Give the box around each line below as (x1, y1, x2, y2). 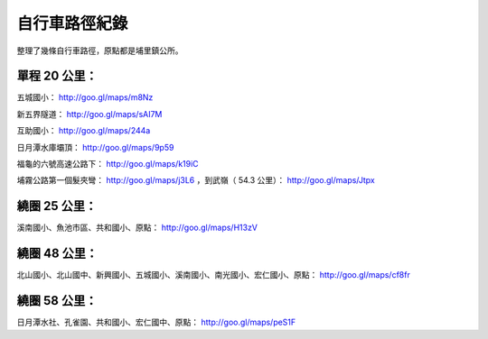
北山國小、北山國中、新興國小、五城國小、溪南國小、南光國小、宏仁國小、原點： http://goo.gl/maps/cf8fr (16, 270, 410, 280)
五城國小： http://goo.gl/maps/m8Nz (16, 92, 154, 103)
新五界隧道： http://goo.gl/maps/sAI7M (16, 108, 163, 119)
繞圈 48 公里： (16, 246, 99, 261)
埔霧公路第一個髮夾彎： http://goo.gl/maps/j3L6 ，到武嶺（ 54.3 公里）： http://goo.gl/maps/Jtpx (16, 175, 375, 186)
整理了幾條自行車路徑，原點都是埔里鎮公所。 (16, 45, 183, 56)
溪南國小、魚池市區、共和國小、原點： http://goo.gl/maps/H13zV (16, 222, 258, 234)
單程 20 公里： (16, 69, 99, 84)
